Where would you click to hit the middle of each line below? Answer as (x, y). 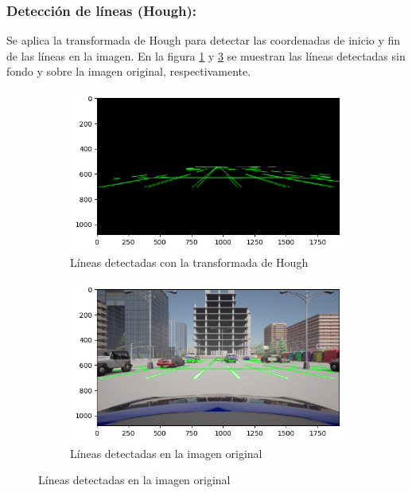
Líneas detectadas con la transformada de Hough (189, 262)
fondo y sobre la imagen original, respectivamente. (129, 71)
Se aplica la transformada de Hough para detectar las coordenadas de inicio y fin (204, 40)
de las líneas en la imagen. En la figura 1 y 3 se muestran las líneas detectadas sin (206, 55)
